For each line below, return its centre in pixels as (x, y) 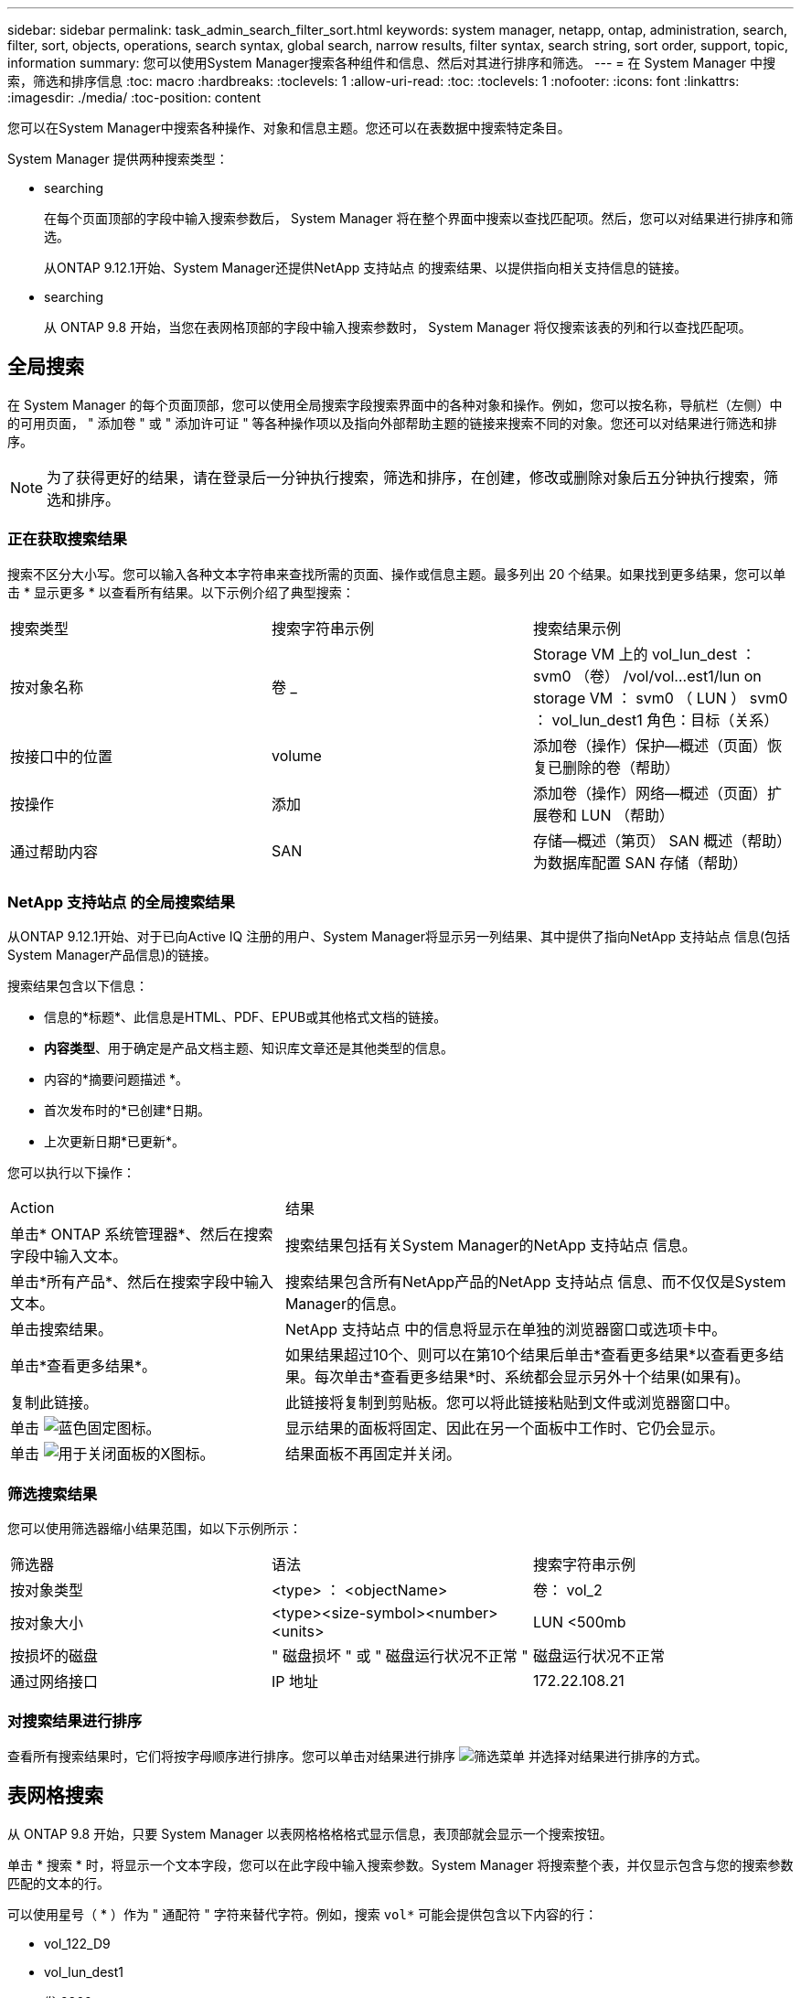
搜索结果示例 (577, 628)
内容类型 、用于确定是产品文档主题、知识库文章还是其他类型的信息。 (249, 1048)
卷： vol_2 (567, 1590)
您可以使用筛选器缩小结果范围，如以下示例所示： (155, 1529)
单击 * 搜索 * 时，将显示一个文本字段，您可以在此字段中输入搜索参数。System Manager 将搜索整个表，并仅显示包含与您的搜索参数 (400, 1864)
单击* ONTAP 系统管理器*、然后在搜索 (142, 1235)
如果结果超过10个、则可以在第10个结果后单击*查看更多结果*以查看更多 (527, 1355)
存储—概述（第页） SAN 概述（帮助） (658, 840)
